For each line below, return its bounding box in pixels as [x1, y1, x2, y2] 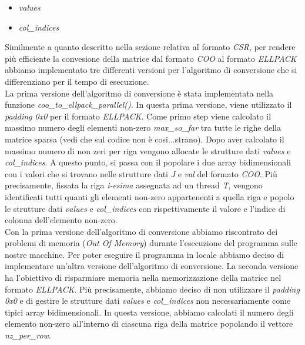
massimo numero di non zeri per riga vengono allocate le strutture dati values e [5, 144, 291, 157]
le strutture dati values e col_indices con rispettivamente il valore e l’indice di [5, 202, 286, 214]
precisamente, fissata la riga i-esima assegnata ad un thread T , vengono [5, 179, 263, 191]
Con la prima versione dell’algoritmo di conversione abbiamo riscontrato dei [5, 225, 278, 237]
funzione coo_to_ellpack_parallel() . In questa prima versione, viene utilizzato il [5, 98, 292, 111]
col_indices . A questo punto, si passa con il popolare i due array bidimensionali [5, 156, 291, 168]
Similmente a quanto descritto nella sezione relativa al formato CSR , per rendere [5, 41, 296, 53]
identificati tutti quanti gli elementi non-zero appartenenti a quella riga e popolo [5, 190, 294, 203]
